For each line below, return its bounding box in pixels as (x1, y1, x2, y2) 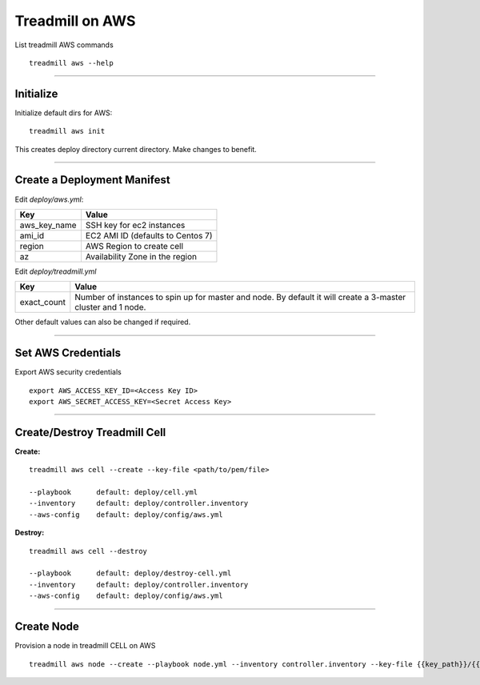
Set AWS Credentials (14, 347, 122, 360)
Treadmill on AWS (14, 12, 136, 30)
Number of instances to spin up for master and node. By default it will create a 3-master (74, 292, 406, 303)
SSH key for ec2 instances (85, 219, 186, 230)
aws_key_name (19, 219, 77, 230)
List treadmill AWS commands (14, 40, 114, 50)
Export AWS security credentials (14, 367, 122, 377)
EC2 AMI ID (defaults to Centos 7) (85, 230, 213, 241)
